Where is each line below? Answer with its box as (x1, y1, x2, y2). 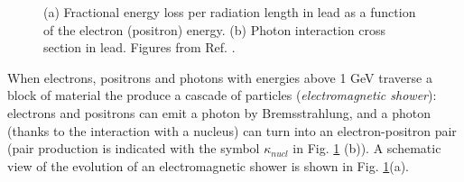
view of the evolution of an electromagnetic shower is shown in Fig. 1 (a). (7, 156, 409, 175)
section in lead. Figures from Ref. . (43, 38, 236, 57)
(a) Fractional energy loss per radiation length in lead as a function (43, 3, 416, 21)
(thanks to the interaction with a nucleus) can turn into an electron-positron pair (7, 121, 457, 140)
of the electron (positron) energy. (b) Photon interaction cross (43, 20, 386, 39)
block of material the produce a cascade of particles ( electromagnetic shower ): (7, 86, 437, 105)
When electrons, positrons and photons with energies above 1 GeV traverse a (7, 68, 432, 86)
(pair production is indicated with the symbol (7, 139, 260, 158)
